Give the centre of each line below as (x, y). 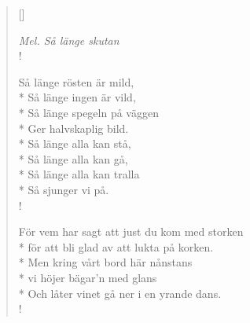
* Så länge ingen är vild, (77, 97)
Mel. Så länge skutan (69, 40)
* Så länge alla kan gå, (73, 158)
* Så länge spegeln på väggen (88, 112)
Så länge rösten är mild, (76, 81)
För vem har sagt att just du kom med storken (131, 231)
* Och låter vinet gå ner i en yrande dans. (120, 293)
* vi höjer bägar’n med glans (88, 277)
